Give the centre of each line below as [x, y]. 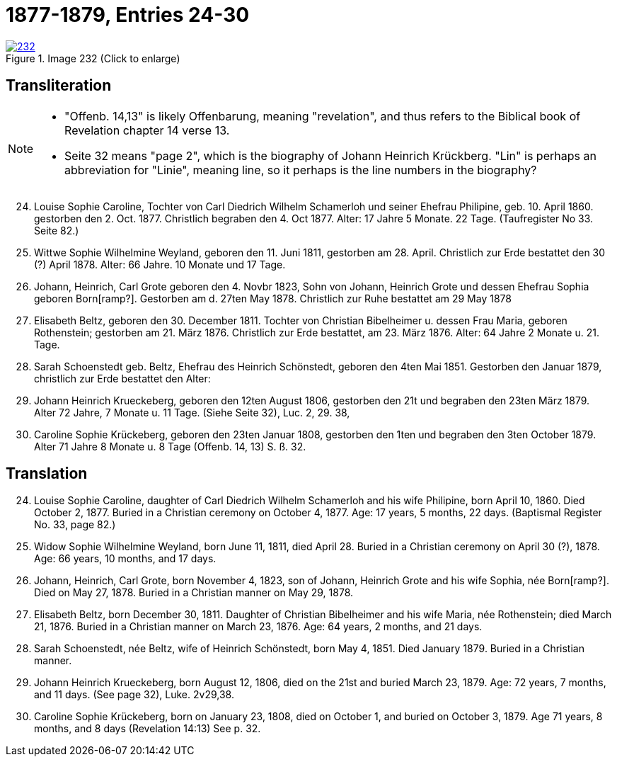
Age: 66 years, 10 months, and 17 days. [125, 559]
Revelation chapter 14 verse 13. [147, 130]
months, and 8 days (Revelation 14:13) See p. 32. [148, 729]
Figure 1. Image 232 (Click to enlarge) [93, 58]
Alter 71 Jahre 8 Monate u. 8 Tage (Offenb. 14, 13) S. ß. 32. [170, 446]
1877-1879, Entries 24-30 [128, 15]
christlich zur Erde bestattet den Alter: [122, 378]
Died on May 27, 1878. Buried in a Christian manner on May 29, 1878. [194, 593]
